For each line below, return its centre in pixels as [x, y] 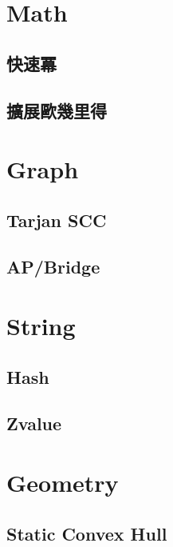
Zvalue [34, 423]
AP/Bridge [53, 267]
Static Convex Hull [87, 533]
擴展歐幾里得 [57, 110]
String [41, 326]
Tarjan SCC [57, 220]
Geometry [63, 482]
